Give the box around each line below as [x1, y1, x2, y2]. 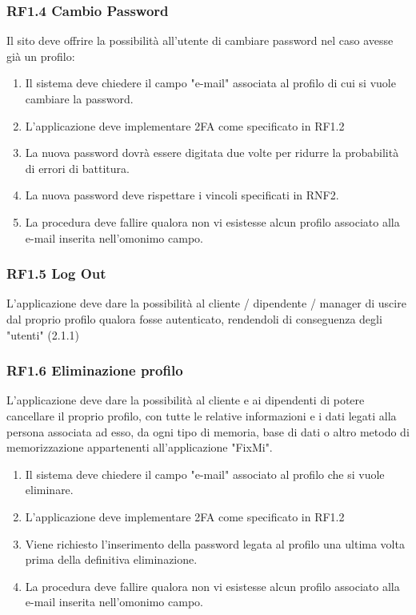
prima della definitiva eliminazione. [25, 551, 198, 568]
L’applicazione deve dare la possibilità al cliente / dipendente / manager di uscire [6, 295, 406, 312]
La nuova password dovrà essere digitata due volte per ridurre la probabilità [25, 144, 399, 161]
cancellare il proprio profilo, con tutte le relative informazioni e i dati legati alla [6, 407, 397, 424]
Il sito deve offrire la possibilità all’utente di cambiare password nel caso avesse [6, 32, 394, 49]
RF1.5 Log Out [6, 263, 106, 283]
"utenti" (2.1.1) [6, 326, 79, 343]
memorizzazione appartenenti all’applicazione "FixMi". [6, 439, 273, 456]
